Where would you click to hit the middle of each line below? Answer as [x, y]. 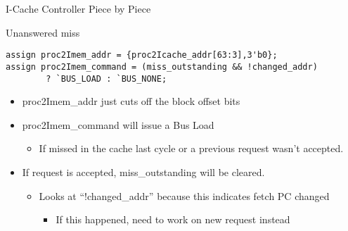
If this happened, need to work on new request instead [173, 219]
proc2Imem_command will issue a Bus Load [118, 124]
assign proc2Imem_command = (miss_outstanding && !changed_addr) [162, 67]
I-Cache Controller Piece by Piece [78, 8]
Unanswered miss [43, 32]
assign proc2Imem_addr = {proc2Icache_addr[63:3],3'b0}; [142, 55]
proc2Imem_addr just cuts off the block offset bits [131, 101]
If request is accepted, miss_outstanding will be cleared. [143, 171]
